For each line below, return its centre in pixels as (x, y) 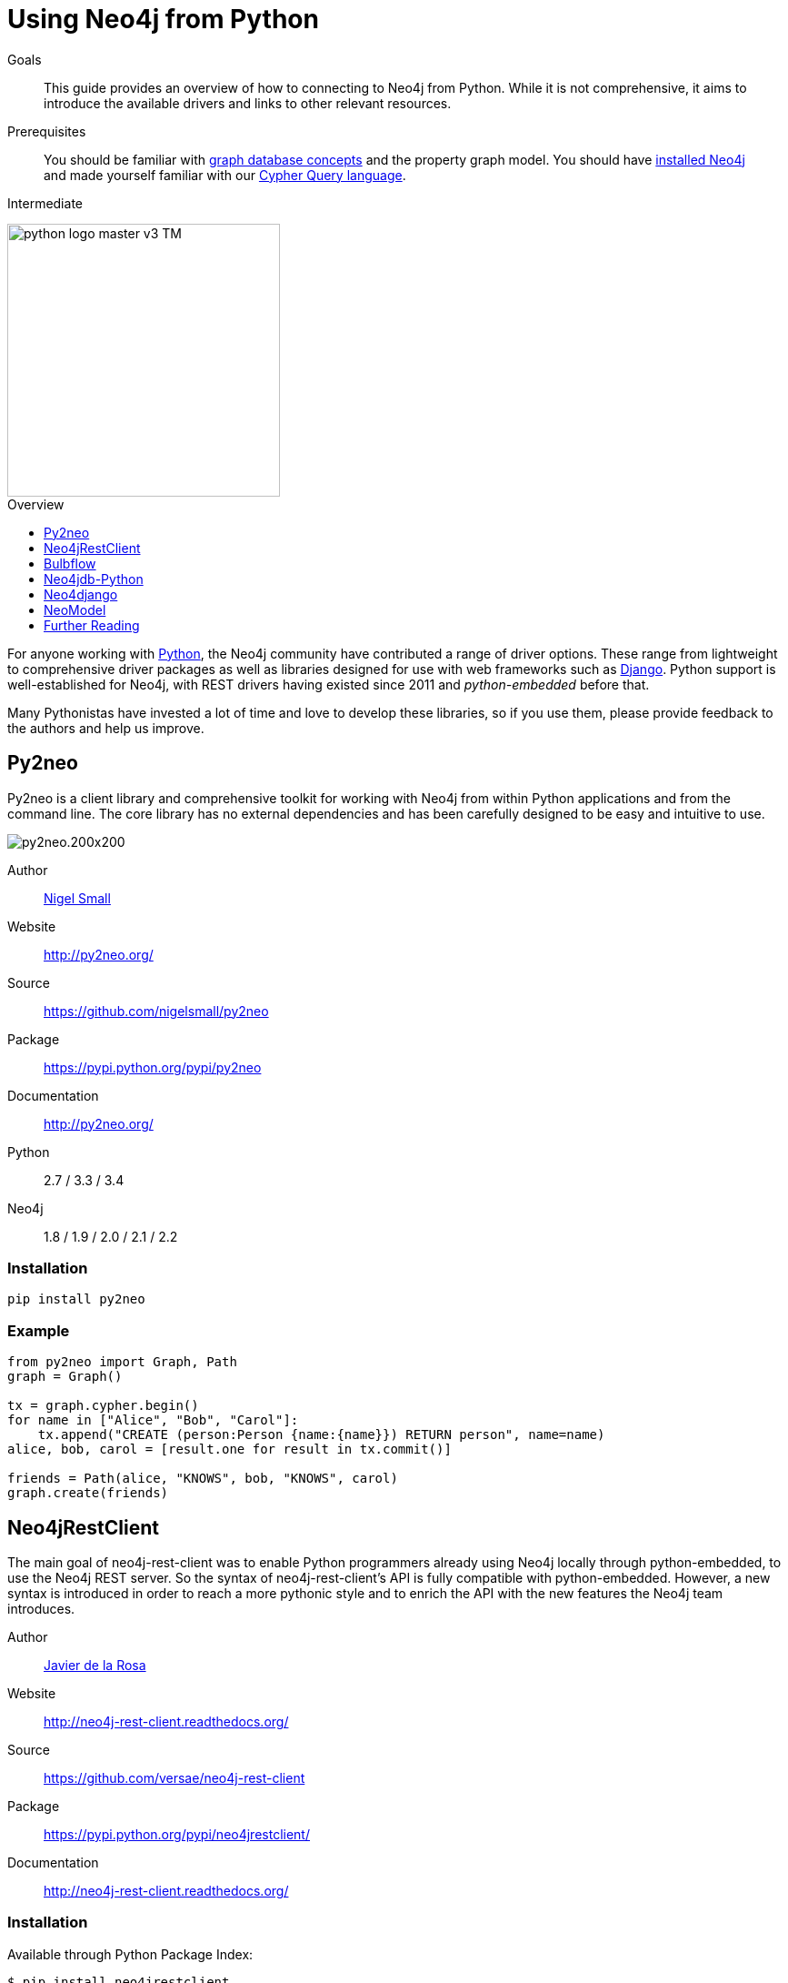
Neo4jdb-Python (94, 579)
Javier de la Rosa (95, 1665)
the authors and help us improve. (106, 728)
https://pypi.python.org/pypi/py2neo (153, 1067)
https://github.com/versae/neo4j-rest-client (175, 1777)
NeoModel (75, 609)
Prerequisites (47, 131)
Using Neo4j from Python (163, 19)
